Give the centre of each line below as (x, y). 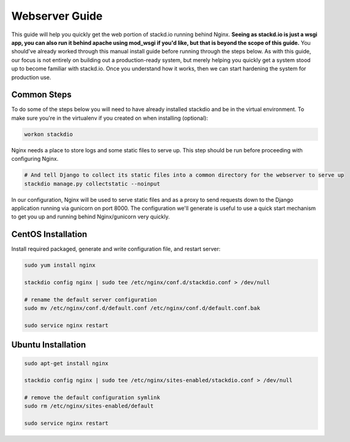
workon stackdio (49, 134)
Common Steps (41, 95)
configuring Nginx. (35, 159)
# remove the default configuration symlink (92, 398)
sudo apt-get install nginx (66, 363)
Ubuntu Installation (49, 345)
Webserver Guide (57, 16)
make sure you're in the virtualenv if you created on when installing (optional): (110, 118)
